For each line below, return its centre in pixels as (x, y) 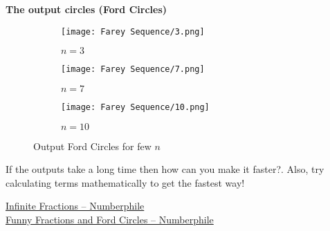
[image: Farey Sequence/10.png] (135, 107)
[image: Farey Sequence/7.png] (133, 70)
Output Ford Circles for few (92, 146)
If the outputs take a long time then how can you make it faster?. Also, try (165, 169)
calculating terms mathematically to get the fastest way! (125, 182)
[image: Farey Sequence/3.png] (133, 31)
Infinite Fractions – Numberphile (75, 206)
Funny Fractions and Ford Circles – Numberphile (110, 219)
